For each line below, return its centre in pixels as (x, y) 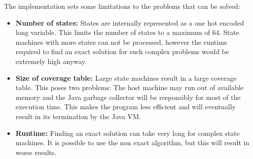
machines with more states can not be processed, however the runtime (121, 42)
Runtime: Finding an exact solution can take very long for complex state (127, 133)
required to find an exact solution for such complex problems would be (122, 51)
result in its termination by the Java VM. (78, 116)
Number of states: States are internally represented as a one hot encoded (130, 22)
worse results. (36, 152)
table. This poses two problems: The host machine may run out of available (129, 87)
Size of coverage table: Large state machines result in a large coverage (126, 78)
